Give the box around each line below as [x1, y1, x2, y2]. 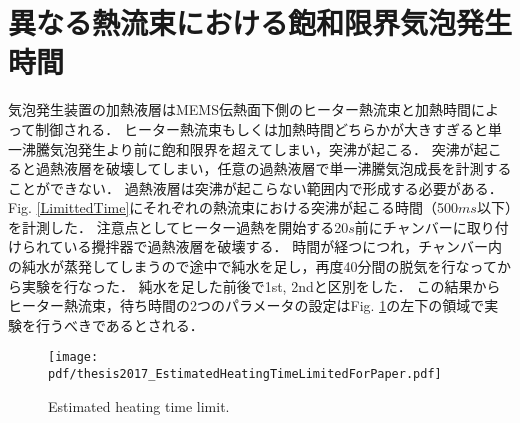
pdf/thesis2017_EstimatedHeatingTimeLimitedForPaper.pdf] [48, 367, 442, 382]
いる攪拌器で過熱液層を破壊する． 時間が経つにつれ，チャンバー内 [63, 236, 503, 257]
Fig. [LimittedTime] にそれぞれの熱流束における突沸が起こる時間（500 [8, 197, 459, 218]
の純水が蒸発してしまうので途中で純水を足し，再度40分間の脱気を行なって [8, 256, 497, 277]
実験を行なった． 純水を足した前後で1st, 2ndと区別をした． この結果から [21, 275, 501, 296]
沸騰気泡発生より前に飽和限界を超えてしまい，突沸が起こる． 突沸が [21, 138, 474, 159]
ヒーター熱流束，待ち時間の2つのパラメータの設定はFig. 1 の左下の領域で [8, 295, 485, 316]
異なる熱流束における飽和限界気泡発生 [8, 2, 513, 43]
